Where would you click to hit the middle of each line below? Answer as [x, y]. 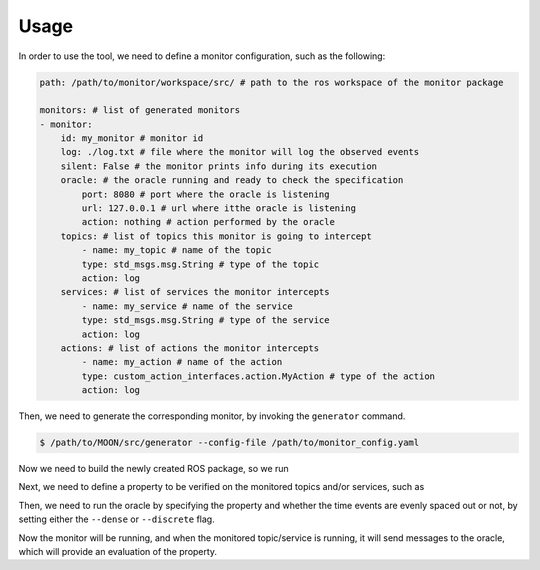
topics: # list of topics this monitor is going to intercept [216, 236]
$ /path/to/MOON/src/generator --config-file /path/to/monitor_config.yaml [229, 443]
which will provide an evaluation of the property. [118, 552]
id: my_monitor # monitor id [132, 138]
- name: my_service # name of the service [187, 306]
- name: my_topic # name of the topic [176, 250]
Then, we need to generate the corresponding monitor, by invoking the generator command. [212, 416]
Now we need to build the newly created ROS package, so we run [153, 469]
